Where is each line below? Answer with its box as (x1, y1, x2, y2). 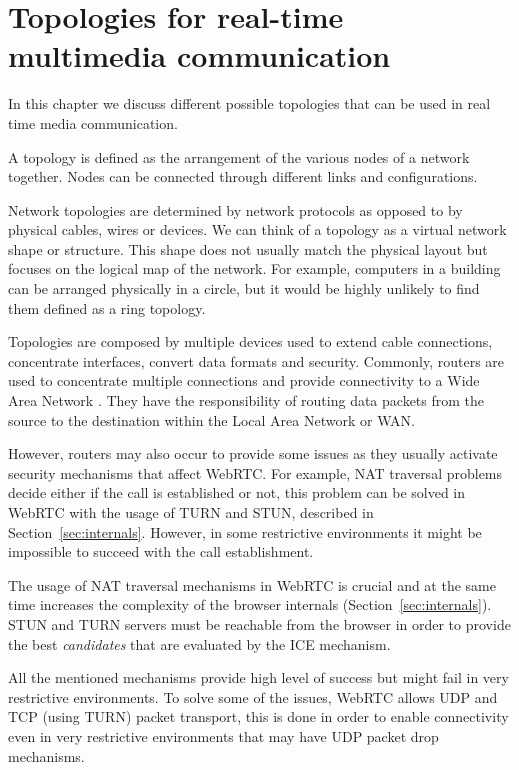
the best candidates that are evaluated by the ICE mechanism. (8, 633, 391, 654)
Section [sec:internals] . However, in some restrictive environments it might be (8, 521, 482, 542)
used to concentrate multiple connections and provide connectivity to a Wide (8, 370, 480, 391)
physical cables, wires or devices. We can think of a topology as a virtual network (8, 219, 507, 240)
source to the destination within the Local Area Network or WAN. (8, 409, 415, 430)
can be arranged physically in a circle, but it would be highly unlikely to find (8, 278, 480, 299)
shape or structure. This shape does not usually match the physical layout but (8, 238, 488, 259)
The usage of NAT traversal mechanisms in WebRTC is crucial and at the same (8, 574, 496, 595)
